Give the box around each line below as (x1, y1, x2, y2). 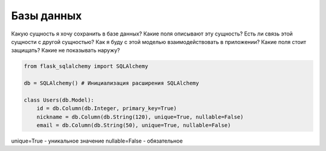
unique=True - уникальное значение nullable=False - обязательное (11, 137, 184, 144)
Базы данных (11, 9, 82, 22)
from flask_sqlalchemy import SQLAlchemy (24, 63, 149, 70)
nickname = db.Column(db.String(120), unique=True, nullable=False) (36, 113, 244, 120)
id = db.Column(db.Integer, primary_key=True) (36, 105, 177, 112)
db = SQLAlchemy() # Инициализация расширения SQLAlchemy (24, 80, 199, 87)
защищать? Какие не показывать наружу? (11, 47, 120, 54)
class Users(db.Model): (24, 96, 95, 103)
